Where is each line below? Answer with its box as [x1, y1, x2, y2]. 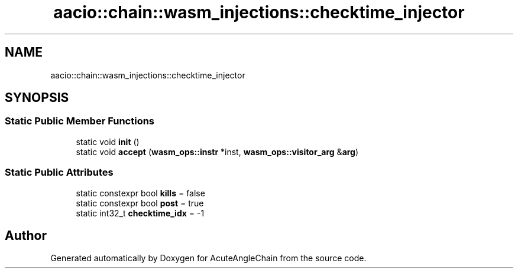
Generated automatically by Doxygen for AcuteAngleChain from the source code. [50, 253, 367, 264]
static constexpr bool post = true [76, 198, 204, 208]
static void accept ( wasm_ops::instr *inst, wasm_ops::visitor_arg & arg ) [76, 146, 359, 157]
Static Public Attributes [5, 166, 114, 179]
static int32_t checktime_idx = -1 [76, 208, 205, 218]
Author [5, 228, 47, 243]
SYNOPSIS [5, 90, 69, 106]
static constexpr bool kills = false [76, 188, 205, 198]
